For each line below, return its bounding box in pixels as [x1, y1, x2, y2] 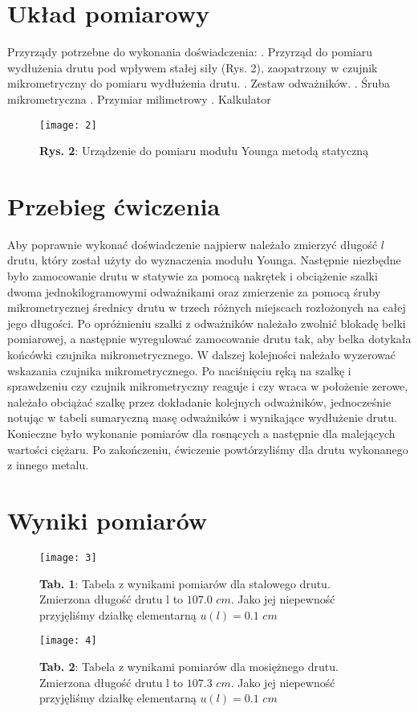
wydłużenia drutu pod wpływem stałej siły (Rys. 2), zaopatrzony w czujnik [7, 59, 378, 76]
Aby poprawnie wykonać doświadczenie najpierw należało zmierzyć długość [7, 235, 378, 252]
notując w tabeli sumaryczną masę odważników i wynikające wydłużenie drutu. [7, 409, 397, 426]
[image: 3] [39, 551, 97, 563]
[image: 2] [39, 119, 97, 131]
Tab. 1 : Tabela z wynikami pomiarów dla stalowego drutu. [39, 575, 331, 591]
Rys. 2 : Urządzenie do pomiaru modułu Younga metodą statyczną [39, 142, 369, 159]
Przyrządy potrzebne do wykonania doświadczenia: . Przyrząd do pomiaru [7, 43, 372, 60]
